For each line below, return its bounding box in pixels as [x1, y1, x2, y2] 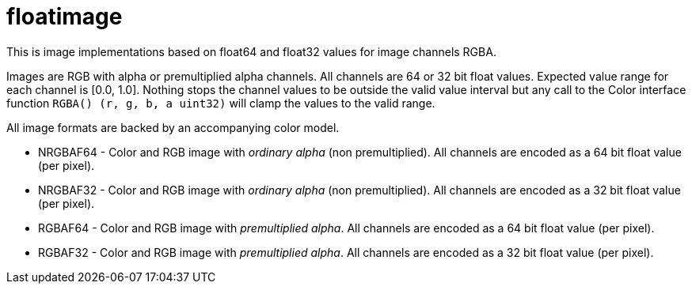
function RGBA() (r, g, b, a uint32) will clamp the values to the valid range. [6, 96, 435, 110]
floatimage [6, 3, 123, 30]
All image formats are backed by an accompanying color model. [6, 120, 340, 134]
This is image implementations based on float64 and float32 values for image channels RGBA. [6, 44, 496, 58]
